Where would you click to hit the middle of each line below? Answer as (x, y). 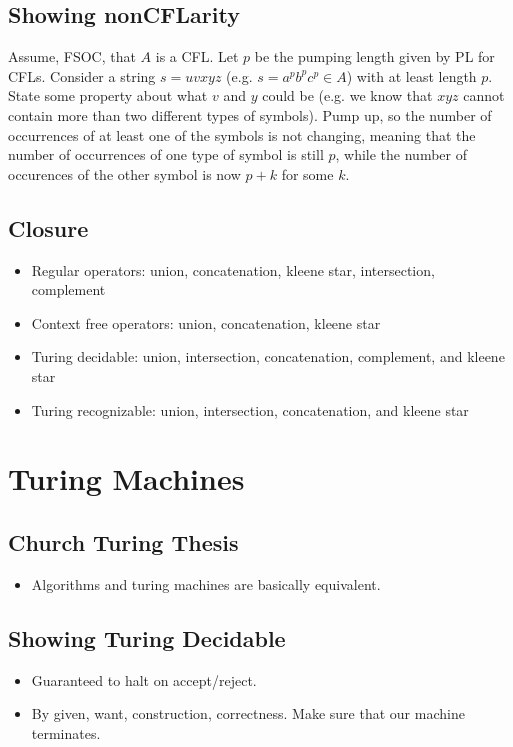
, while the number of (401, 154)
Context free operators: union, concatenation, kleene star (206, 322)
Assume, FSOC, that (72, 56)
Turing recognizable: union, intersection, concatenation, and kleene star (250, 409)
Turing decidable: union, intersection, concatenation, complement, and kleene (268, 356)
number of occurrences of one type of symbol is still (166, 154)
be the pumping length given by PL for (374, 56)
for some (307, 173)
